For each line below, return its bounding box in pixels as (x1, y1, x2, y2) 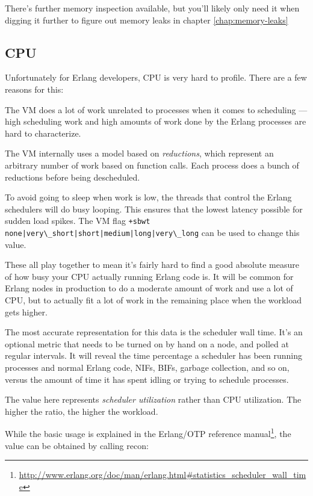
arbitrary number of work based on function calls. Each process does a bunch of (5, 158, 299, 171)
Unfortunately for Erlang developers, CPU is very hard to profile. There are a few (5, 71, 307, 84)
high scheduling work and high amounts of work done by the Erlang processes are (5, 115, 306, 128)
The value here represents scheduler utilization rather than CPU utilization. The (5, 393, 302, 406)
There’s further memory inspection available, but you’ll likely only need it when (5, 2, 300, 14)
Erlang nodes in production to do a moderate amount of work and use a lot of (5, 282, 293, 294)
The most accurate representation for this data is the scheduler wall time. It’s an (5, 326, 303, 338)
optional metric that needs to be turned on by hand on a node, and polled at (5, 337, 289, 350)
